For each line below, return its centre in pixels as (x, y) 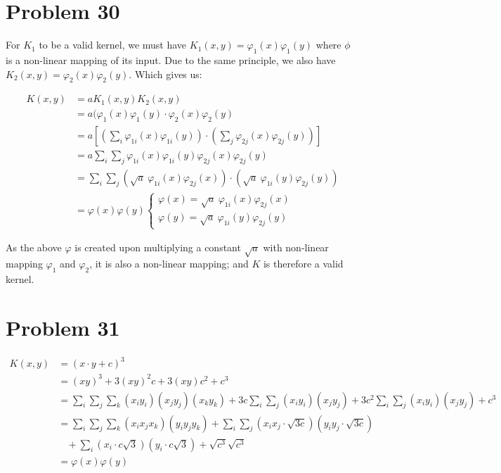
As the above (34, 247)
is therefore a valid (303, 264)
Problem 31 (63, 327)
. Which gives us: (165, 74)
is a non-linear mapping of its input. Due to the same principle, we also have (171, 59)
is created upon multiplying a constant (158, 247)
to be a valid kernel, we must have (113, 45)
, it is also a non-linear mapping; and (169, 264)
